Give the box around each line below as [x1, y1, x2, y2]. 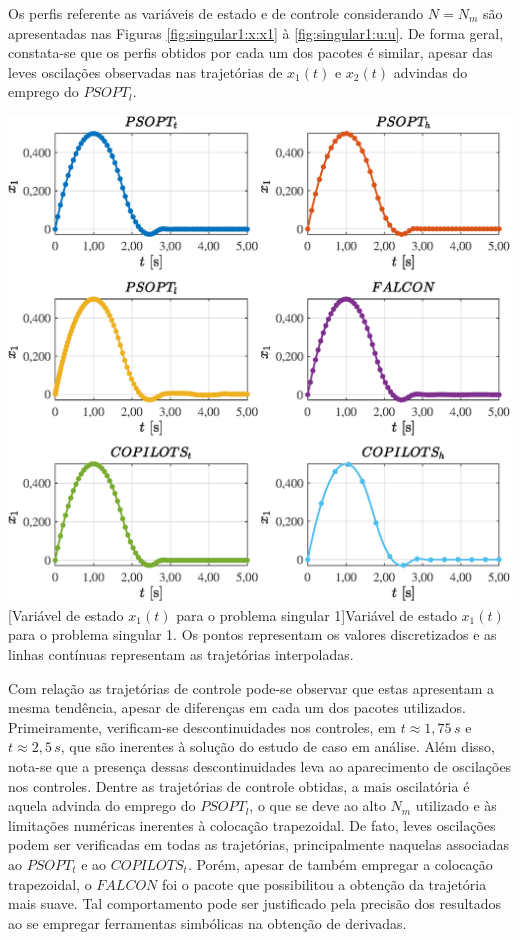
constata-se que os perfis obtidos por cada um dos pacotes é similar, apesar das [8, 42, 493, 63]
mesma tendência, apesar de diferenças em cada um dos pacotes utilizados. [8, 697, 466, 718]
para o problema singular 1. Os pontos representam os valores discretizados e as [8, 624, 497, 645]
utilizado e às [415, 795, 497, 816]
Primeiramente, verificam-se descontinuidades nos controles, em [8, 716, 397, 737]
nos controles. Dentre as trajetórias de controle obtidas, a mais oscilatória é [8, 775, 470, 796]
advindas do [393, 61, 468, 82]
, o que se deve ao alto [249, 795, 386, 816]
